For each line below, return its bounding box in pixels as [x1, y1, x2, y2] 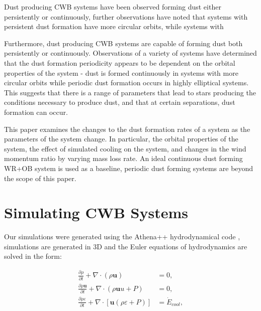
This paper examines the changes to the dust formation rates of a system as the [4, 123, 250, 134]
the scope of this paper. [4, 173, 76, 183]
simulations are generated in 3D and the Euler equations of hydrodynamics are [4, 241, 247, 251]
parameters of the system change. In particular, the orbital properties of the [4, 133, 238, 144]
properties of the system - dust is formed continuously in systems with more [4, 67, 238, 78]
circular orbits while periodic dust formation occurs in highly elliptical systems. [4, 77, 249, 88]
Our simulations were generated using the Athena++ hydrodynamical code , [4, 231, 240, 242]
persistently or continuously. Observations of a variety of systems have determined [4, 48, 257, 58]
